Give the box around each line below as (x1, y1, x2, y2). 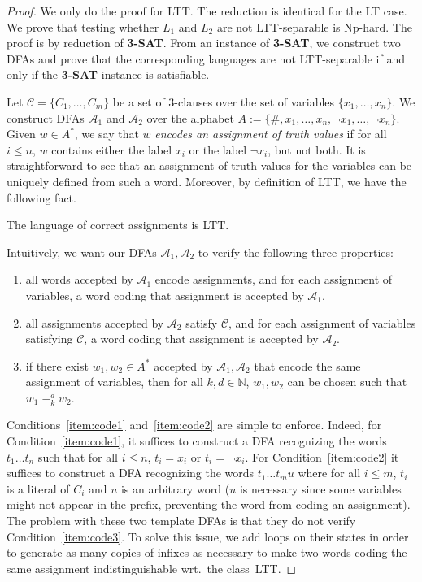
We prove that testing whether (7, 18, 159, 35)
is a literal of (7, 480, 70, 497)
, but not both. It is (268, 141, 366, 158)
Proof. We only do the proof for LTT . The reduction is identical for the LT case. (7, 2, 407, 19)
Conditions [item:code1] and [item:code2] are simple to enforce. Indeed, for (7, 416, 382, 433)
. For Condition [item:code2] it (245, 448, 399, 465)
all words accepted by (25, 271, 133, 288)
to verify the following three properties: (198, 243, 394, 260)
